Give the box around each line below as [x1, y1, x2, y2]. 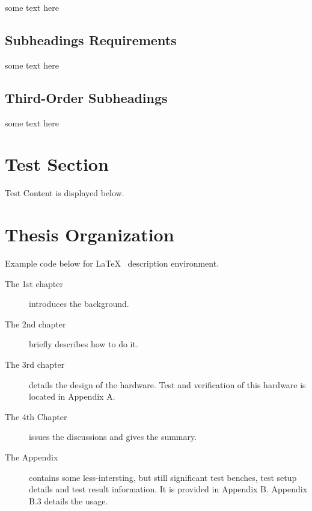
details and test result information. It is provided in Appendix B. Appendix [29, 483, 308, 495]
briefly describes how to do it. [29, 338, 138, 350]
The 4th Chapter [5, 410, 67, 423]
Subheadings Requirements [5, 30, 177, 49]
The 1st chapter [5, 277, 63, 290]
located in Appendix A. [29, 390, 115, 403]
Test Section [5, 152, 109, 176]
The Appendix [5, 450, 58, 463]
